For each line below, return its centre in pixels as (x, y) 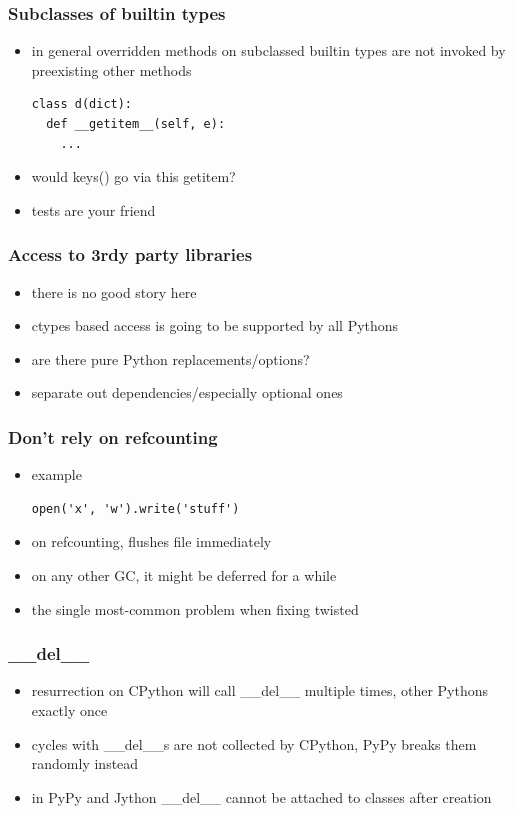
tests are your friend (93, 209)
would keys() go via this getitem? (133, 176)
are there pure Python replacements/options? (170, 358)
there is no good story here (114, 291)
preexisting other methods (111, 69)
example (56, 474)
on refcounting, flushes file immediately (151, 541)
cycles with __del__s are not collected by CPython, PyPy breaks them (254, 743)
